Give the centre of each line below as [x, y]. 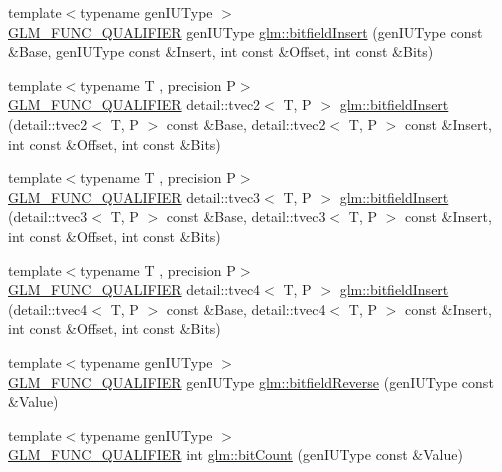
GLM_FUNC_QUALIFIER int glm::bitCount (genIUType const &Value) [235, 454]
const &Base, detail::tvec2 [246, 123]
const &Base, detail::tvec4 [246, 308]
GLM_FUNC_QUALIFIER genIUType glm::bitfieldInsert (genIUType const [245, 31]
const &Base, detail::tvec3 [246, 216]
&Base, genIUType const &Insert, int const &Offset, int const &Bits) [221, 51]
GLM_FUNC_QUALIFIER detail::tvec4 [134, 289]
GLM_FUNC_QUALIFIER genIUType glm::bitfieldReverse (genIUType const [251, 381]
